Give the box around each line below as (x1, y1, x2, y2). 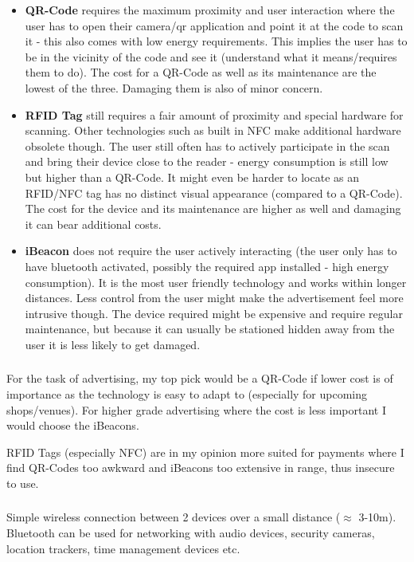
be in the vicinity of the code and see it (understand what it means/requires (25, 48, 397, 65)
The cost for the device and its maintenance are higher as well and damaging (25, 200, 401, 217)
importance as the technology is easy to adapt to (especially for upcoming (6, 385, 368, 402)
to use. (6, 474, 39, 491)
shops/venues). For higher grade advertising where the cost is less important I (6, 401, 387, 418)
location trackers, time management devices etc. (6, 540, 240, 556)
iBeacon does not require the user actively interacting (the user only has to (25, 242, 397, 259)
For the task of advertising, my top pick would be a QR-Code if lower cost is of (6, 370, 393, 387)
